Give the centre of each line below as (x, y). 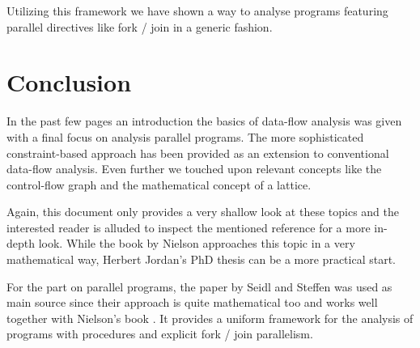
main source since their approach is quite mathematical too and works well (192, 302)
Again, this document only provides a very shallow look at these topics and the (203, 212)
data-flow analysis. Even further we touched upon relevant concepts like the (194, 169)
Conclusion (69, 82)
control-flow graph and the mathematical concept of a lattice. (159, 184)
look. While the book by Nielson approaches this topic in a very (197, 243)
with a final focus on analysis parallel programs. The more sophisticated (185, 136)
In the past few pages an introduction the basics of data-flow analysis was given (204, 121)
